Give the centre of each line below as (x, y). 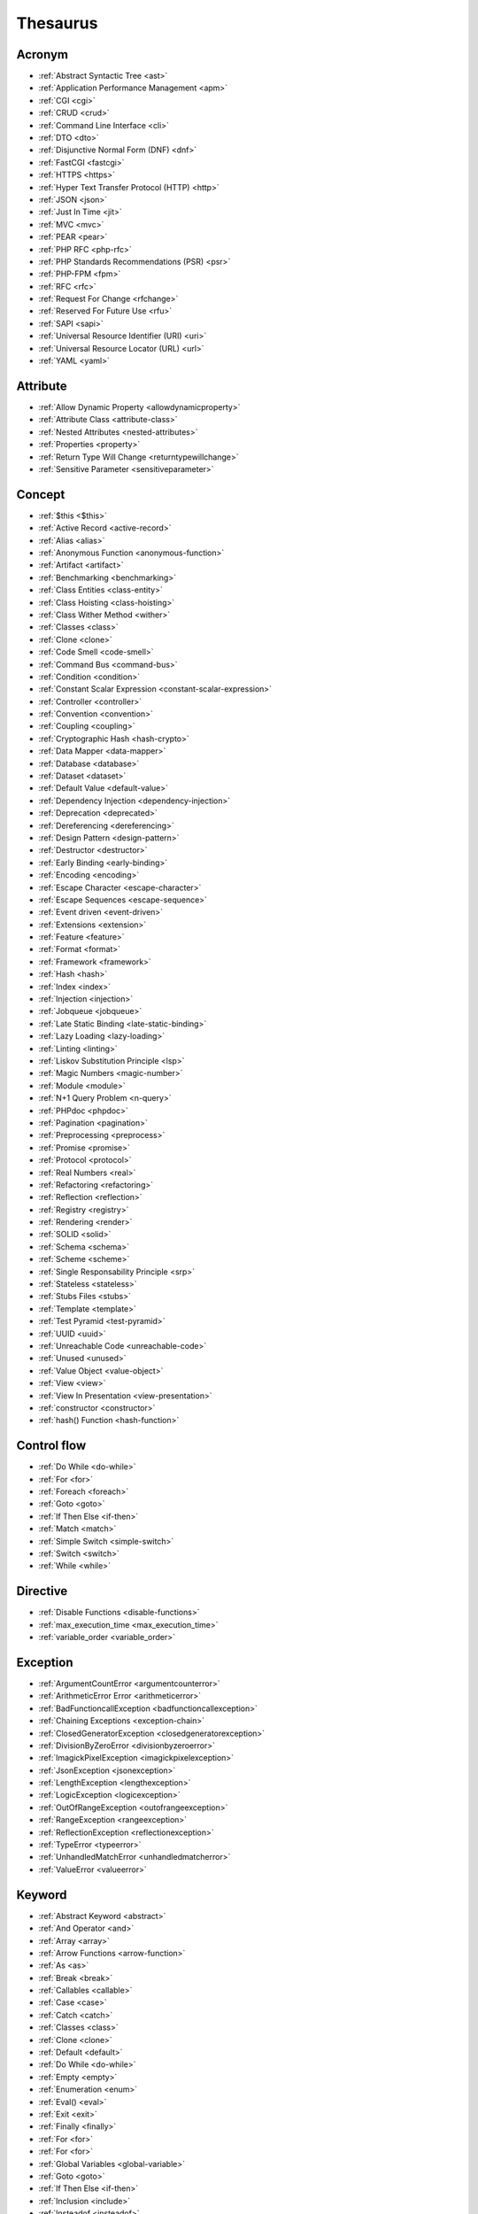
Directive (42, 1591)
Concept (41, 495)
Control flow (51, 1446)
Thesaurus (57, 23)
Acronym (42, 54)
